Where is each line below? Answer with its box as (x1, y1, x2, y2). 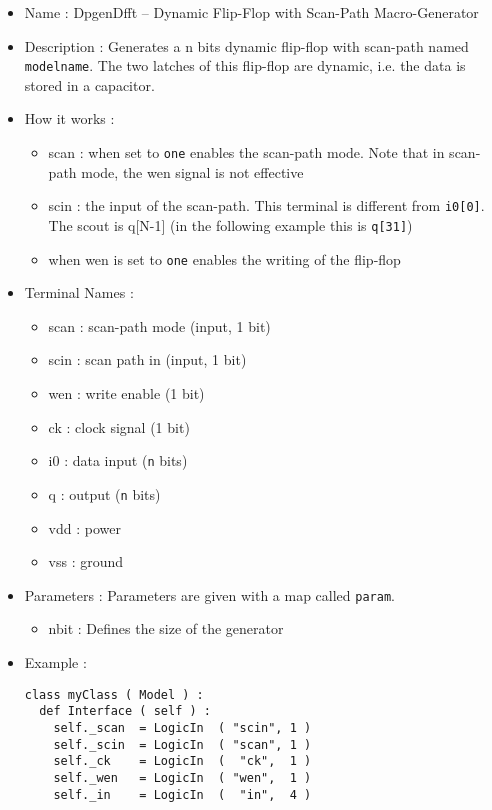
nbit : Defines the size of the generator (48, 618, 284, 639)
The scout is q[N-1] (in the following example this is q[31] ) (48, 214, 413, 235)
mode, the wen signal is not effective (81, 161, 304, 182)
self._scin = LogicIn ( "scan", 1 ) (53, 737, 312, 752)
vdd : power (48, 517, 121, 538)
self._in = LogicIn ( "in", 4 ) (53, 787, 312, 802)
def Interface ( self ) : (39, 704, 211, 719)
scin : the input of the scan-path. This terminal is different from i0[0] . (48, 195, 485, 216)
